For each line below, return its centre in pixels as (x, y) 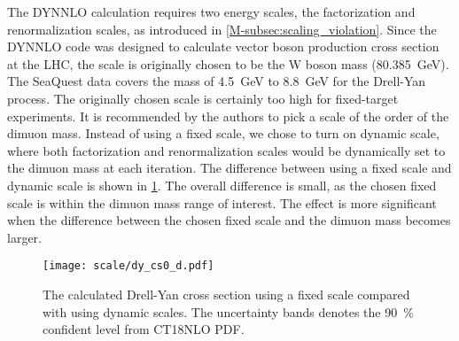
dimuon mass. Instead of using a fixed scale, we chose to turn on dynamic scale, (223, 133)
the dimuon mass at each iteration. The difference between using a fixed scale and (229, 168)
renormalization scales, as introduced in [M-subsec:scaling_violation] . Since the (222, 29)
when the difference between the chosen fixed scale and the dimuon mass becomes (229, 220)
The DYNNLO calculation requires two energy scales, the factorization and (211, 12)
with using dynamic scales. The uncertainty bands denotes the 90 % (228, 311)
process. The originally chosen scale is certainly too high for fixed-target (203, 98)
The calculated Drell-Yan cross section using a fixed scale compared (226, 294)
